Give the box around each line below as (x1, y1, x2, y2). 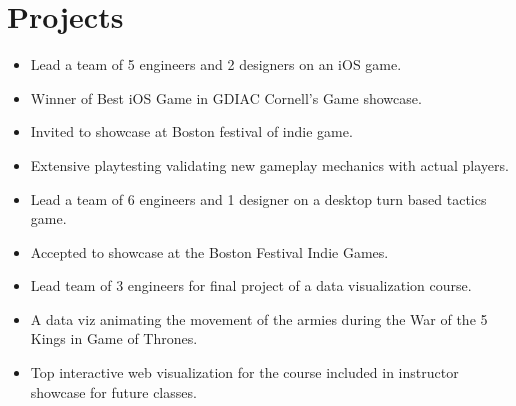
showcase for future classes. (30, 381, 197, 402)
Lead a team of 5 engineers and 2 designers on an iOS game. (30, 54, 402, 75)
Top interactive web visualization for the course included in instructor (30, 362, 459, 383)
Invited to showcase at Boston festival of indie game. (30, 121, 353, 142)
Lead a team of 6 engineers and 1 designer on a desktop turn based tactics (30, 188, 487, 209)
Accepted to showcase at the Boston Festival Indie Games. (30, 241, 389, 262)
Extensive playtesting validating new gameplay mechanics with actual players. (30, 154, 509, 175)
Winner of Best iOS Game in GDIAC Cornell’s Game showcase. (30, 87, 422, 108)
